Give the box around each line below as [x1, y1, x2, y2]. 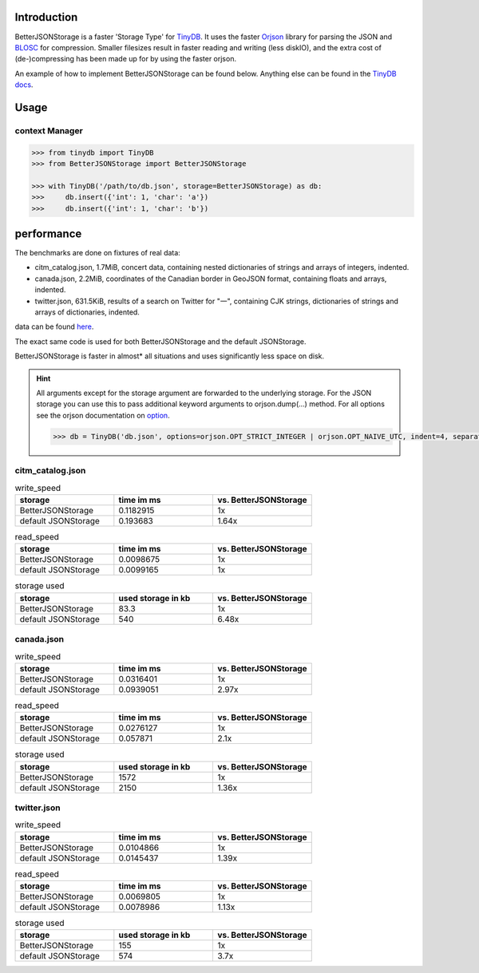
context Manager [14, 125, 83, 136]
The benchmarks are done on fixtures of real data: [14, 248, 181, 258]
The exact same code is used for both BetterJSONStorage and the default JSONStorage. [14, 336, 307, 346]
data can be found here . [14, 322, 94, 331]
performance [14, 227, 82, 240]
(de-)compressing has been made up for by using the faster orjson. [14, 54, 237, 64]
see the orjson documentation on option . [36, 410, 171, 420]
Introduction [14, 10, 78, 24]
